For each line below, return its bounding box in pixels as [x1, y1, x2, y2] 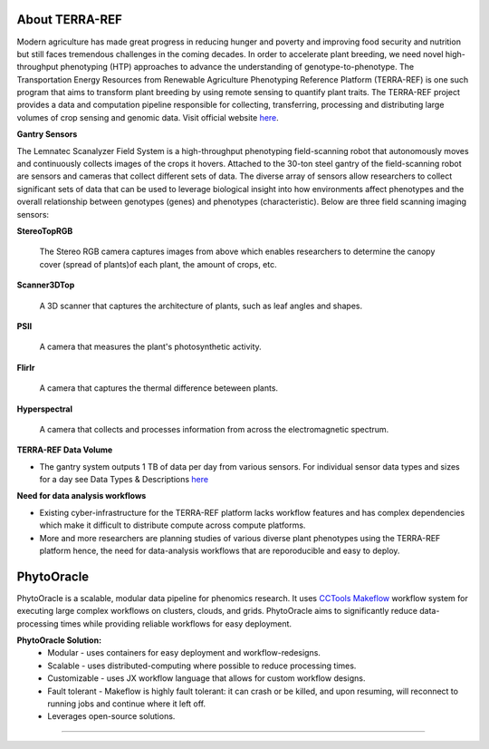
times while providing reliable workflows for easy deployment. [60, 618, 292, 629]
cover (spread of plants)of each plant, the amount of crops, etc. [39, 258, 278, 269]
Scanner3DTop [16, 279, 75, 290]
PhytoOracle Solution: [16, 635, 102, 646]
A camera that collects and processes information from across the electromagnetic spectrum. [39, 423, 389, 434]
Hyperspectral [16, 404, 72, 414]
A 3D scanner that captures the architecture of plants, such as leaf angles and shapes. [39, 300, 362, 311]
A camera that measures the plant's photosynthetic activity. [39, 341, 262, 353]
